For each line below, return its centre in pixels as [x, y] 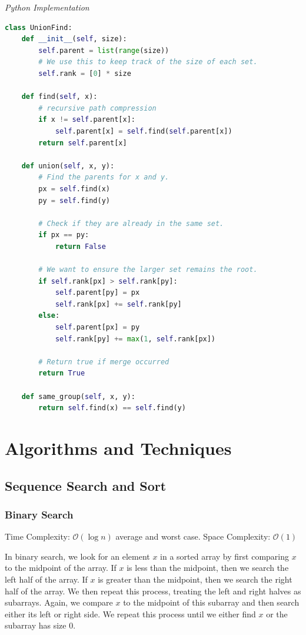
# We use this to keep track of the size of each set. [148, 62]
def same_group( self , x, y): [78, 396]
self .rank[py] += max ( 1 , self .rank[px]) [135, 339]
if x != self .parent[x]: [87, 120]
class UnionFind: [39, 27]
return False [80, 246]
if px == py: [64, 235]
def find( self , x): [59, 97]
